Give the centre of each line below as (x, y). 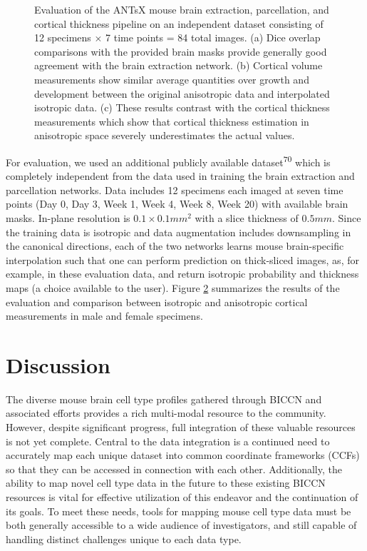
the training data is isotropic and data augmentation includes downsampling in (179, 232)
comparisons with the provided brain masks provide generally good (181, 51)
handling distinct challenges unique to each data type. (124, 539)
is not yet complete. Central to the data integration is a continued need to (168, 441)
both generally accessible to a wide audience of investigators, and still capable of (181, 525)
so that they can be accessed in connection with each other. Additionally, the (174, 469)
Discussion (58, 364)
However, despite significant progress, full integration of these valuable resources (181, 427)
